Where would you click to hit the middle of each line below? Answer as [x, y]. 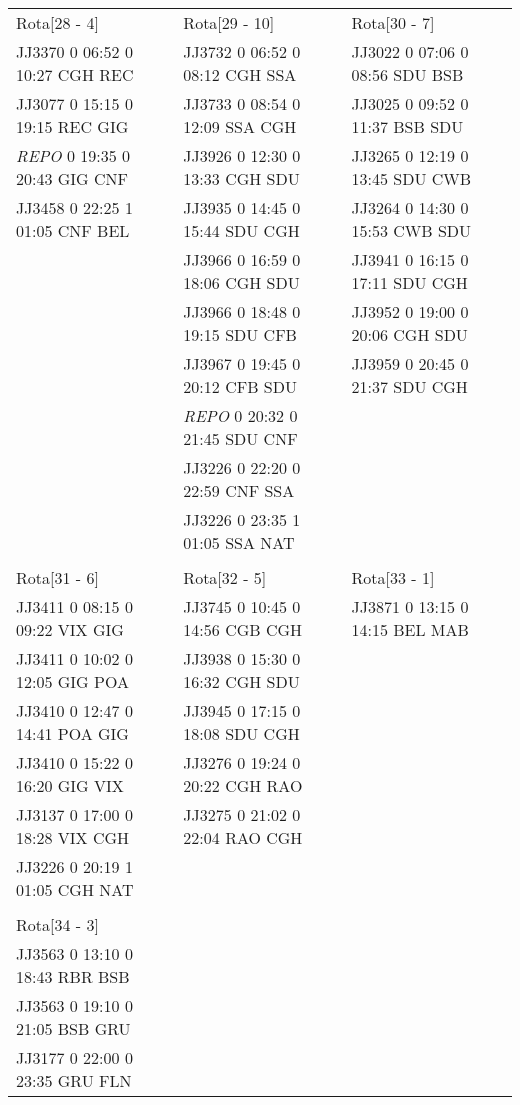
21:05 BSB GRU [73, 1028]
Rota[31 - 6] [57, 577]
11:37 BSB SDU [407, 126]
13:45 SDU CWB [411, 178]
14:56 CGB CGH [243, 629]
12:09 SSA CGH [240, 126]
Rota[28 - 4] [57, 22]
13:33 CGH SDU [241, 178]
